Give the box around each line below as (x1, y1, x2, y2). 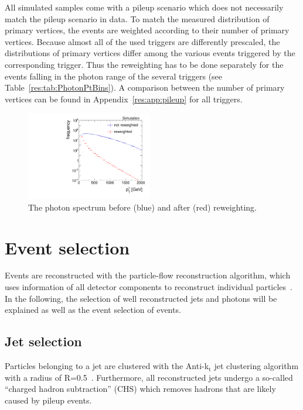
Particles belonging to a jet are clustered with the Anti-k (5, 360, 209, 372)
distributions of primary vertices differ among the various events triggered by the (5, 47, 295, 59)
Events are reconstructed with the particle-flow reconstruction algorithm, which (5, 269, 291, 281)
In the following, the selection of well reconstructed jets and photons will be (5, 292, 277, 304)
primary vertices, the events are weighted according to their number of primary (5, 24, 290, 36)
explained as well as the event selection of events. (5, 304, 181, 316)
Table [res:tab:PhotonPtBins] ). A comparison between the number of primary (5, 81, 285, 94)
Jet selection (5, 332, 82, 350)
